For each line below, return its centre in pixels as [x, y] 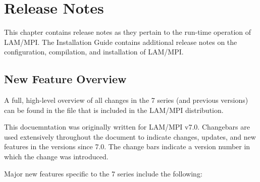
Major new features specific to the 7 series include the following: [103, 173]
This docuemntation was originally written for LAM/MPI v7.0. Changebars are [127, 127]
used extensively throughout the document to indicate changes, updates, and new [130, 136]
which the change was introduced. [56, 157]
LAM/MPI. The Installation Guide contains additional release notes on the [121, 42]
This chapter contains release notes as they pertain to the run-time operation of [128, 32]
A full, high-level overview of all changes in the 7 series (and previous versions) [126, 100]
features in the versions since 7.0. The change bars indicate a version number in [127, 146]
